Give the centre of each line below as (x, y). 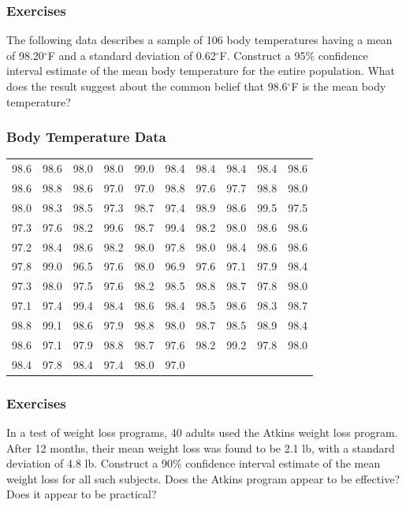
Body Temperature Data (86, 137)
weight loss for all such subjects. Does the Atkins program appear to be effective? (203, 478)
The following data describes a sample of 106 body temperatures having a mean (199, 40)
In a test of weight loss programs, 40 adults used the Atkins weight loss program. (202, 432)
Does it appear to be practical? (82, 494)
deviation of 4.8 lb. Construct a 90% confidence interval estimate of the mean (194, 463)
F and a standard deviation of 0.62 (132, 55)
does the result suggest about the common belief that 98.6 (147, 86)
